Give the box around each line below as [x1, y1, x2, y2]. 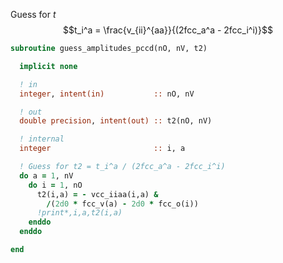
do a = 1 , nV [19, 170, 74, 181]
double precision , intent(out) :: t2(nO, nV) [19, 116, 213, 126]
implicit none [19, 61, 78, 71]
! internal [19, 134, 65, 144]
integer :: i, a [19, 144, 186, 154]
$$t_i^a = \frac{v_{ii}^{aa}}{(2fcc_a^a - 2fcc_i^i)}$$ [63, 24, 273, 36]
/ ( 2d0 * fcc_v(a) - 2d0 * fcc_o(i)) [46, 199, 199, 209]
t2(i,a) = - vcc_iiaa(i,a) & [36, 189, 159, 199]
